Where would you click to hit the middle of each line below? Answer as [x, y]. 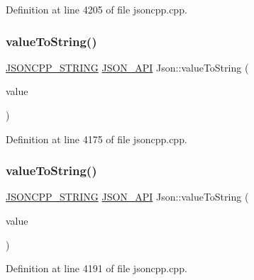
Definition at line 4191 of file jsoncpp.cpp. [96, 268]
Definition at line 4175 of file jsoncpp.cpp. [96, 139]
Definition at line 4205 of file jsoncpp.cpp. [96, 9]
